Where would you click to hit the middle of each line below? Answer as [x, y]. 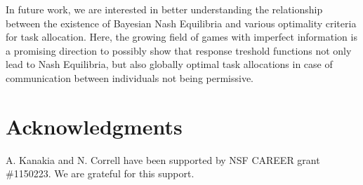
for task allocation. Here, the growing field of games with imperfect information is [181, 37]
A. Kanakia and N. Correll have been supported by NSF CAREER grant [163, 159]
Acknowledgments [94, 126]
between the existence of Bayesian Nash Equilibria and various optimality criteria [181, 23]
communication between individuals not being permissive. [130, 77]
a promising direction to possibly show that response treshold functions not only [179, 50]
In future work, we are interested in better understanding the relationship [164, 9]
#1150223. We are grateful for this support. [100, 173]
